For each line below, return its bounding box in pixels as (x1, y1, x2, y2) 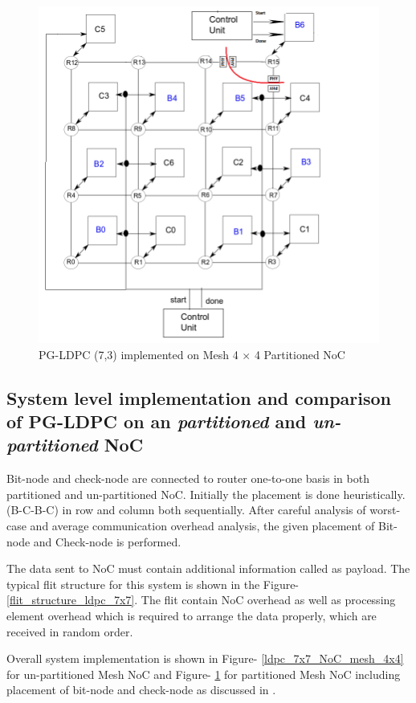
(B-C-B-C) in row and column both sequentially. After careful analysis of (6, 501, 366, 518)
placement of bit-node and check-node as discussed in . (6, 681, 276, 698)
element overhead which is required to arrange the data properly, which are (6, 607, 377, 623)
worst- (369, 501, 401, 518)
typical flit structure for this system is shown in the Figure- (6, 575, 300, 592)
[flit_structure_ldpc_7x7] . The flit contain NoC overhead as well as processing (6, 591, 396, 608)
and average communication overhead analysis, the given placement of (30, 517, 375, 533)
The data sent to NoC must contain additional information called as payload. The (6, 560, 410, 577)
